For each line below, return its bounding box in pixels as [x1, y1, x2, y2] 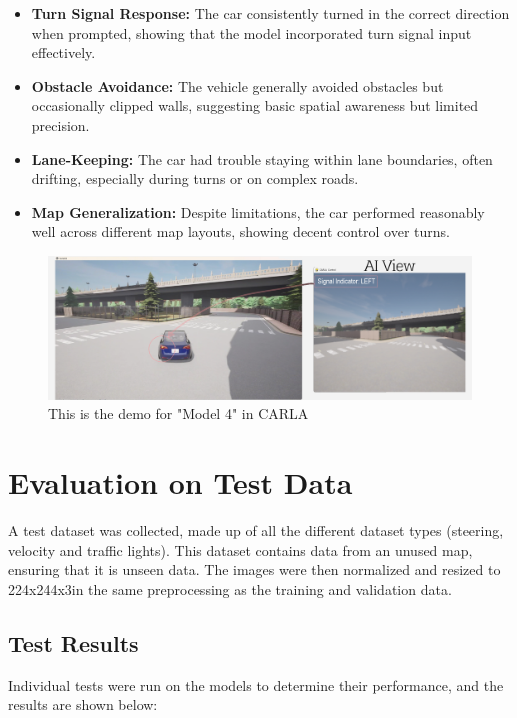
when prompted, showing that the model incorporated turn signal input [31, 22, 472, 43]
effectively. [31, 42, 96, 63]
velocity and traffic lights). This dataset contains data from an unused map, [8, 539, 473, 560]
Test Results [8, 627, 139, 658]
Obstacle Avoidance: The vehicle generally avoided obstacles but [31, 75, 444, 96]
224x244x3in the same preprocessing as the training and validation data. [8, 578, 452, 599]
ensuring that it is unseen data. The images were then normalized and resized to [8, 559, 501, 580]
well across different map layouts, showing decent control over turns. [31, 221, 451, 242]
